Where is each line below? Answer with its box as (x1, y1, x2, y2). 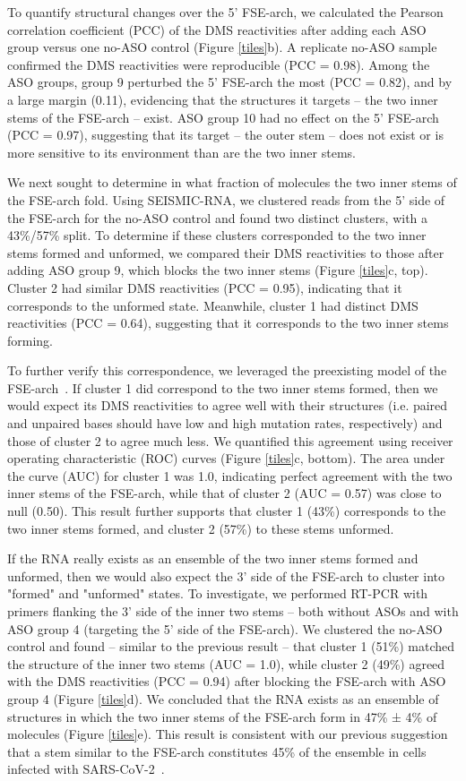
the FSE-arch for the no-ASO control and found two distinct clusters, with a (7, 208, 428, 227)
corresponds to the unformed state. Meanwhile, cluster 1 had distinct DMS (7, 296, 419, 314)
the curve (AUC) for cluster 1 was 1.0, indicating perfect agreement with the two (7, 466, 453, 485)
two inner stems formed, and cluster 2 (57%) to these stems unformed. (7, 519, 394, 537)
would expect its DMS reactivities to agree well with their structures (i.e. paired (7, 396, 448, 415)
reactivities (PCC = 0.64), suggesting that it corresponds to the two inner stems (7, 313, 449, 332)
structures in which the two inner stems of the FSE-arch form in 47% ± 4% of (7, 707, 437, 725)
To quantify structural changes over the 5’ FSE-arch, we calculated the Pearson (7, 3, 444, 21)
